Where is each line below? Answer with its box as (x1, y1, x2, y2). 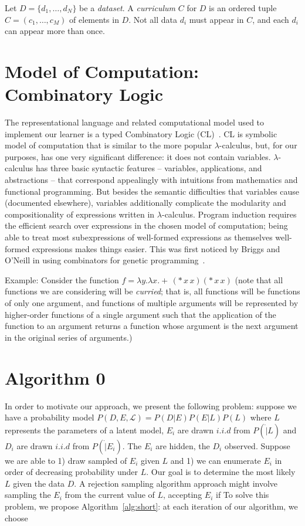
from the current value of (65, 488, 155, 501)
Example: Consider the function (5, 273, 119, 286)
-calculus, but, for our (219, 139, 297, 151)
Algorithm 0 (5, 365, 106, 389)
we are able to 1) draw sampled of (5, 454, 127, 466)
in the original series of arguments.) (5, 331, 133, 343)
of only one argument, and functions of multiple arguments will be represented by (5, 297, 299, 308)
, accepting (163, 488, 202, 501)
